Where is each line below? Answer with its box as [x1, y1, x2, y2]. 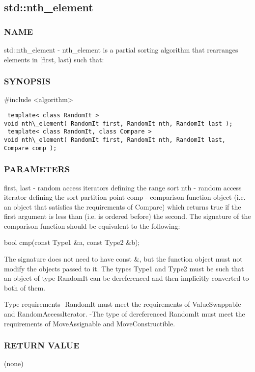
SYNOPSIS [4, 75, 51, 87]
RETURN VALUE [4, 339, 80, 351]
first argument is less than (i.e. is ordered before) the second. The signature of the [4, 211, 251, 221]
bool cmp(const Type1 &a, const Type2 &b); [4, 237, 140, 247]
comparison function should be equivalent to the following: [4, 220, 180, 231]
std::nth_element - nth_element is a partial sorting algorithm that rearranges [4, 45, 238, 54]
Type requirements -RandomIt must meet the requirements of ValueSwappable [4, 299, 241, 309]
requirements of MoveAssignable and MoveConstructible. [4, 318, 175, 328]
